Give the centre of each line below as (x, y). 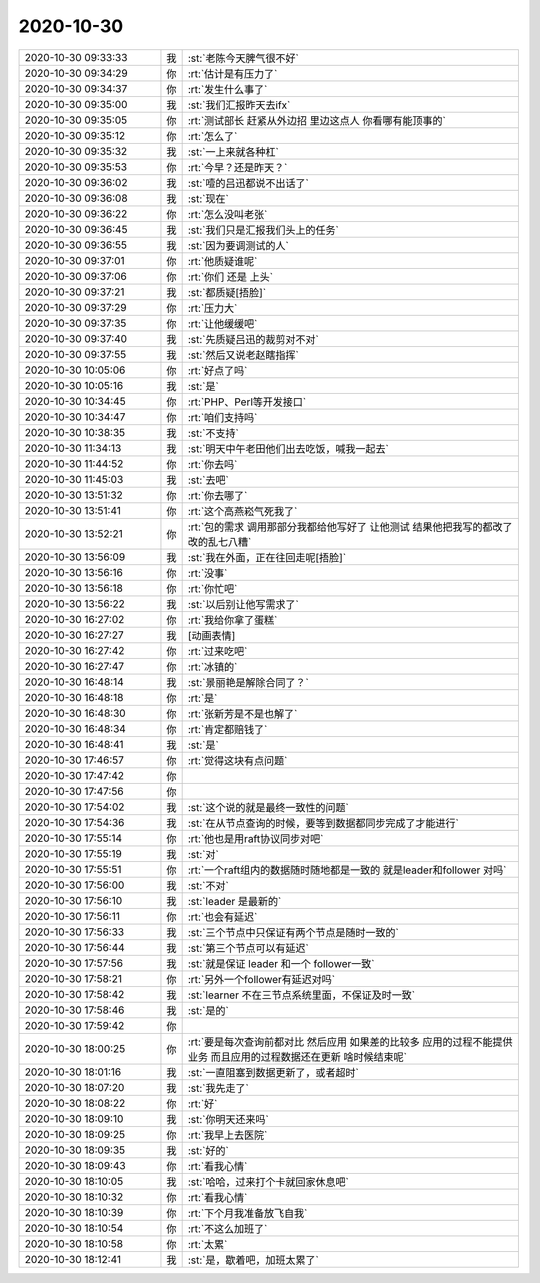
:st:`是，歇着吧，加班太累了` (253, 1260)
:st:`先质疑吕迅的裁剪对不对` (253, 339)
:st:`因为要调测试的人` (238, 245)
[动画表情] (211, 635)
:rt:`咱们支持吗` (222, 417)
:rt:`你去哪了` (217, 495)
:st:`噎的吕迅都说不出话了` (248, 183)
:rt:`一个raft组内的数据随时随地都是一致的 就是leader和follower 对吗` (347, 870)
